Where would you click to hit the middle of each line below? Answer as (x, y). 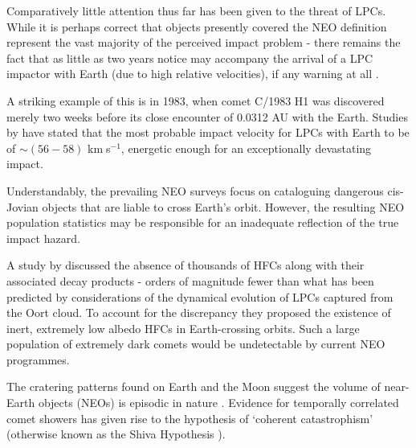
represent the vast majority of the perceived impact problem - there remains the (204, 42)
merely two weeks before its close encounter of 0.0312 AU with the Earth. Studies (207, 116)
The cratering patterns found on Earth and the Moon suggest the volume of (194, 386)
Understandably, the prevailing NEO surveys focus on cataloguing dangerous (195, 190)
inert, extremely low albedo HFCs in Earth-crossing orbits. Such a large (183, 328)
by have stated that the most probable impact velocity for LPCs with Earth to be (208, 132)
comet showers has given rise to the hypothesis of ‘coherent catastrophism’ (190, 418)
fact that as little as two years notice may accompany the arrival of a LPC (190, 58)
